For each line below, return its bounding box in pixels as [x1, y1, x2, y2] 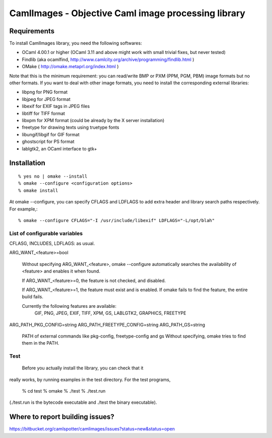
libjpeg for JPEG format [22, 96, 71, 102]
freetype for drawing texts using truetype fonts [22, 124, 119, 131]
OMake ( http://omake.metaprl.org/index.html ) [22, 64, 119, 70]
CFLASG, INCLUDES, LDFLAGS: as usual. [9, 240, 95, 247]
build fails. [22, 294, 44, 300]
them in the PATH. [22, 340, 59, 346]
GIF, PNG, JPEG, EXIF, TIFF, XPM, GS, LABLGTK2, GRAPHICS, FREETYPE [34, 310, 186, 316]
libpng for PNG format [22, 89, 68, 95]
